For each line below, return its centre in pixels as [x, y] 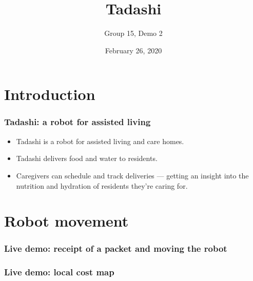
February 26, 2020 [133, 50]
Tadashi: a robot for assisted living [77, 122]
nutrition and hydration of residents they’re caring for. [102, 185]
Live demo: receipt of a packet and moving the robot [116, 248]
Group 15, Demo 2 [133, 33]
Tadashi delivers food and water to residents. [87, 158]
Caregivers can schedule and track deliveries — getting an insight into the [132, 175]
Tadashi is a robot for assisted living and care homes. [100, 141]
